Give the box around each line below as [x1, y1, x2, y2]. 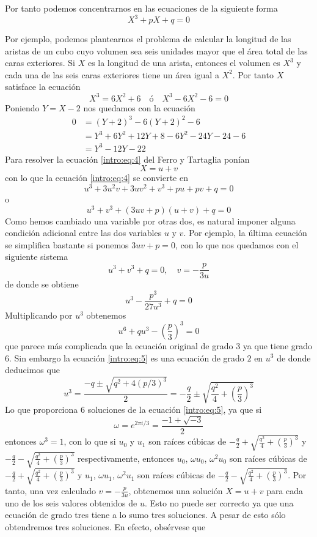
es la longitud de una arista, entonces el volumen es [87, 56, 280, 69]
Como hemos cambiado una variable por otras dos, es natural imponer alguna [5, 214, 296, 227]
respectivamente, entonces [78, 451, 175, 464]
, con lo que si [64, 435, 116, 448]
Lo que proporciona [5, 402, 78, 415]
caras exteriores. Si [5, 56, 75, 69]
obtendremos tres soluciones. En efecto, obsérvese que [5, 520, 206, 533]
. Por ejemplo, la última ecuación [183, 226, 307, 239]
